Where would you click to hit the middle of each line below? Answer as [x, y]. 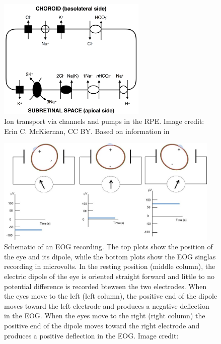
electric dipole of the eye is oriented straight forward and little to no [109, 276]
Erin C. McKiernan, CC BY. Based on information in [87, 131]
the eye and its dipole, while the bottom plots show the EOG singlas [110, 256]
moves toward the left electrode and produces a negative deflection [107, 305]
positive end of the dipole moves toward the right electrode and [102, 325]
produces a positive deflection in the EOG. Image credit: [91, 335]
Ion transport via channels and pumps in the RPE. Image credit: [104, 121]
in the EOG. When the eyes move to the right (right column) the [105, 316]
